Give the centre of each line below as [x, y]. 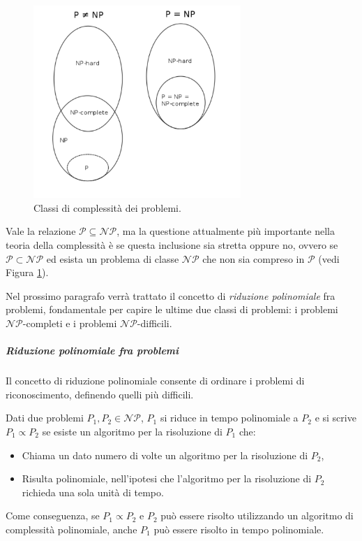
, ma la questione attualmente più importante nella [226, 231]
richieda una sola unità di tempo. [93, 492]
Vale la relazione [41, 231]
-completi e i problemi [70, 323]
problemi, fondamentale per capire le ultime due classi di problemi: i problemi [172, 309]
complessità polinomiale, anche [71, 529]
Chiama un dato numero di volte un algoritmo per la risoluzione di [165, 455]
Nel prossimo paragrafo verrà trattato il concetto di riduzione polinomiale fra [171, 295]
